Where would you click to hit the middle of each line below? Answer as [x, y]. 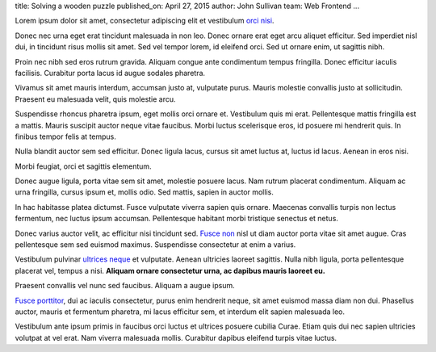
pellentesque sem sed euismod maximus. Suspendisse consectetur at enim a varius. [155, 245]
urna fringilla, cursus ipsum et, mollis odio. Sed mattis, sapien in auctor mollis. [144, 192]
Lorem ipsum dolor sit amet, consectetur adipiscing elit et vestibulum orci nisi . [145, 21]
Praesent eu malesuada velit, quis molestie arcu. [96, 99]
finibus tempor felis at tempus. [66, 136]
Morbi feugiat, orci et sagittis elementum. [84, 166]
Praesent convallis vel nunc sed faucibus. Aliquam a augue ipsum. [125, 286]
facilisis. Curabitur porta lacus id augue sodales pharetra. [110, 73]
